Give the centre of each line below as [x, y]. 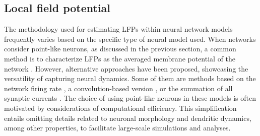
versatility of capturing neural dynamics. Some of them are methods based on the [130, 78]
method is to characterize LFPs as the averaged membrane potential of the [120, 58]
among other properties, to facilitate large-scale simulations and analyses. [117, 128]
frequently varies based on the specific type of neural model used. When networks [130, 39]
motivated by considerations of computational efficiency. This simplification [120, 108]
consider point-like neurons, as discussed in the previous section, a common [120, 49]
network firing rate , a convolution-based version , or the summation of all [118, 88]
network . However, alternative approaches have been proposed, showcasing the [126, 68]
